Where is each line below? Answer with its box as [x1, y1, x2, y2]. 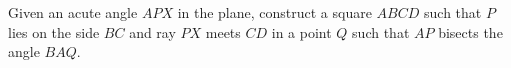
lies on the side [8, 21, 100, 42]
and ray [129, 21, 176, 42]
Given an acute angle [8, 2, 138, 22]
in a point [271, 21, 332, 42]
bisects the [438, 21, 503, 42]
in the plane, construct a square [177, 2, 372, 22]
